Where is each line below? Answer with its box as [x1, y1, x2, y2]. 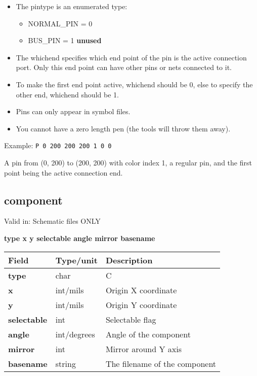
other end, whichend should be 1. [16, 89, 119, 99]
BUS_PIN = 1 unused [28, 35, 102, 46]
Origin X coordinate [105, 284, 177, 296]
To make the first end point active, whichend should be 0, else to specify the [16, 79, 253, 89]
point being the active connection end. [4, 167, 123, 178]
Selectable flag [105, 313, 156, 325]
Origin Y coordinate [105, 298, 177, 311]
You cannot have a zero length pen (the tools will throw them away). [16, 123, 231, 133]
